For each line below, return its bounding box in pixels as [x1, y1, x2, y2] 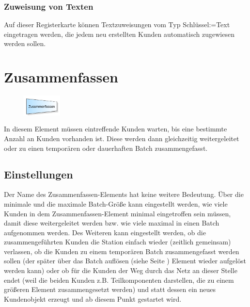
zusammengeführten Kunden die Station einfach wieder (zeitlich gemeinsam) [4, 237, 231, 247]
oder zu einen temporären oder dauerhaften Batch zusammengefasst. [4, 143, 208, 153]
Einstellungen [4, 166, 73, 181]
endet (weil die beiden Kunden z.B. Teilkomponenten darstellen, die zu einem [4, 275, 234, 285]
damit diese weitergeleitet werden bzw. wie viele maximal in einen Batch [4, 218, 219, 228]
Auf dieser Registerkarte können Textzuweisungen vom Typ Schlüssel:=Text [4, 19, 230, 30]
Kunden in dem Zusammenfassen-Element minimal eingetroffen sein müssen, [4, 208, 231, 218]
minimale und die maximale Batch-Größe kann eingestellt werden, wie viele [4, 198, 228, 209]
